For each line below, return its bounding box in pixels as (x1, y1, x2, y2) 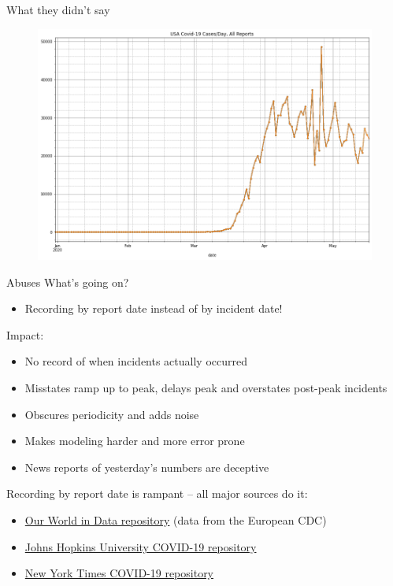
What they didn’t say (6, 2, 110, 17)
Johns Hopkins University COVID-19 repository (24, 538, 257, 554)
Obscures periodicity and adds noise (24, 406, 199, 422)
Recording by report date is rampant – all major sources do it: (6, 485, 308, 502)
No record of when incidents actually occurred (24, 353, 247, 369)
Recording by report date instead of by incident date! (24, 300, 283, 317)
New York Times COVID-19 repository (24, 565, 214, 581)
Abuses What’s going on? (6, 273, 129, 290)
